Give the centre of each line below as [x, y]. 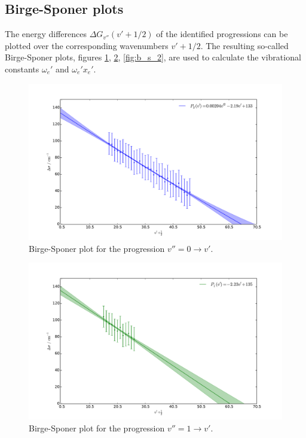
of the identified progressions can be [222, 34]
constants [22, 69]
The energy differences [46, 34]
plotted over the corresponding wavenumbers [87, 45]
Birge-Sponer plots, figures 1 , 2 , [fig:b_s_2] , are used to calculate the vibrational [153, 57]
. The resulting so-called [244, 45]
